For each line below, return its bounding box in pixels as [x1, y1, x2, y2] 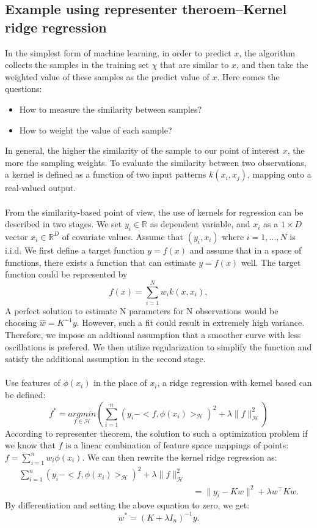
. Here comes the [217, 70, 280, 83]
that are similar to [160, 58, 229, 71]
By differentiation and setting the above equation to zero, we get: [5, 499, 250, 511]
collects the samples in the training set [5, 58, 149, 71]
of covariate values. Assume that [62, 230, 184, 243]
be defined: [5, 388, 46, 401]
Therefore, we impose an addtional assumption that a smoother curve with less [5, 328, 301, 341]
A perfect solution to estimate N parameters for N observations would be [5, 304, 279, 317]
